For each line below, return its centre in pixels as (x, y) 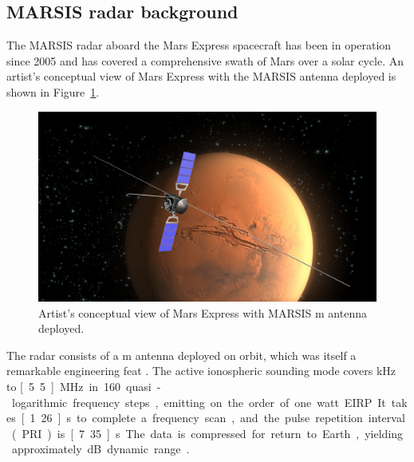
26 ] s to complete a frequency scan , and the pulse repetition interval (223, 418)
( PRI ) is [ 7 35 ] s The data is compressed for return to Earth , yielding (207, 433)
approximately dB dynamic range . (101, 449)
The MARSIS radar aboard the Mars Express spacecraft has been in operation (199, 45)
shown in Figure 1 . (53, 91)
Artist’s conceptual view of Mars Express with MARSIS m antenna (203, 312)
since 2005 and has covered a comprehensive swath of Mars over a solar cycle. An (205, 60)
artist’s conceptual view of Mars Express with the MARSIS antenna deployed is (201, 76)
